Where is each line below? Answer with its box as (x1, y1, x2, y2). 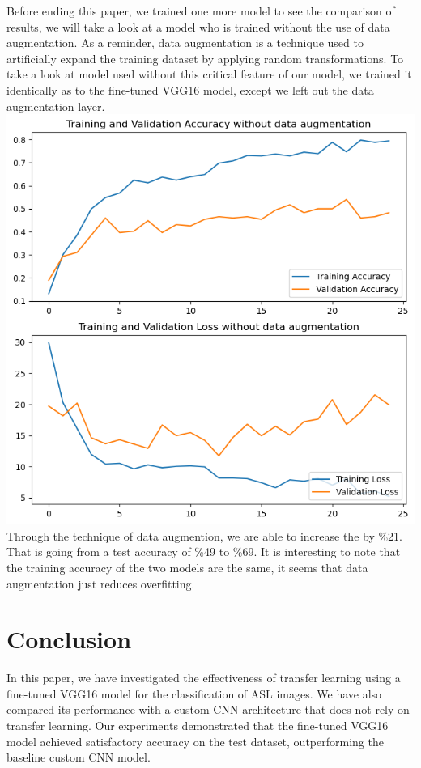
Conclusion (6, 622, 132, 656)
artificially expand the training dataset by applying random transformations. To (6, 49, 404, 66)
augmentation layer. (6, 97, 105, 114)
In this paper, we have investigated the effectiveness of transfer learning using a (6, 669, 401, 686)
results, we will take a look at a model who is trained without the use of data (6, 18, 390, 35)
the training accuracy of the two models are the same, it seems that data (6, 558, 368, 575)
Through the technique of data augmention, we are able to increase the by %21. (6, 527, 403, 544)
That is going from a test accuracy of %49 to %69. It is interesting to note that (6, 543, 401, 560)
